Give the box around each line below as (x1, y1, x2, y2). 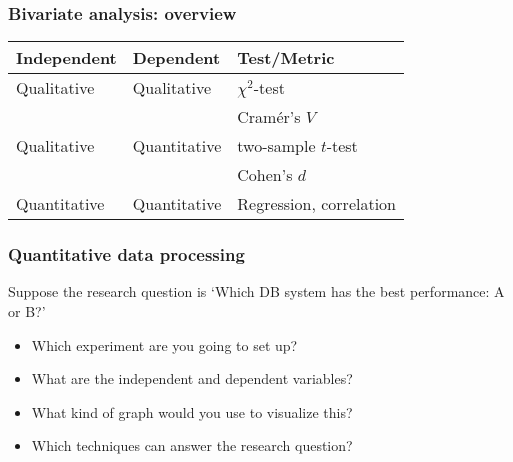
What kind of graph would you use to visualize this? (31, 401, 353, 422)
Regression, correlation (237, 192, 397, 216)
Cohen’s (237, 163, 293, 187)
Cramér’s (237, 105, 301, 129)
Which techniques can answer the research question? (31, 435, 353, 456)
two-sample (237, 134, 316, 158)
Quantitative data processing (8, 242, 245, 267)
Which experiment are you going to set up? (31, 334, 298, 355)
